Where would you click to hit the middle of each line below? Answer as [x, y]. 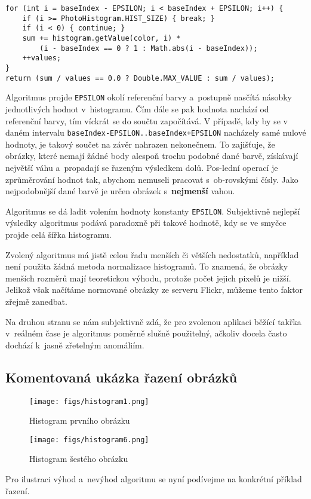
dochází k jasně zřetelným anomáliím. [75, 345]
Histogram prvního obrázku [80, 420]
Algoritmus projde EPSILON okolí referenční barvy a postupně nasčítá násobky [149, 97]
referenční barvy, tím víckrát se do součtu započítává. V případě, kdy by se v [147, 120]
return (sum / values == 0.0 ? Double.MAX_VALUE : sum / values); [140, 78]
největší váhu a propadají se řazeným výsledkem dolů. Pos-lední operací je [142, 167]
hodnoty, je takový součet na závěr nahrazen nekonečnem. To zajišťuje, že [140, 144]
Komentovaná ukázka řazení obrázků [121, 377]
